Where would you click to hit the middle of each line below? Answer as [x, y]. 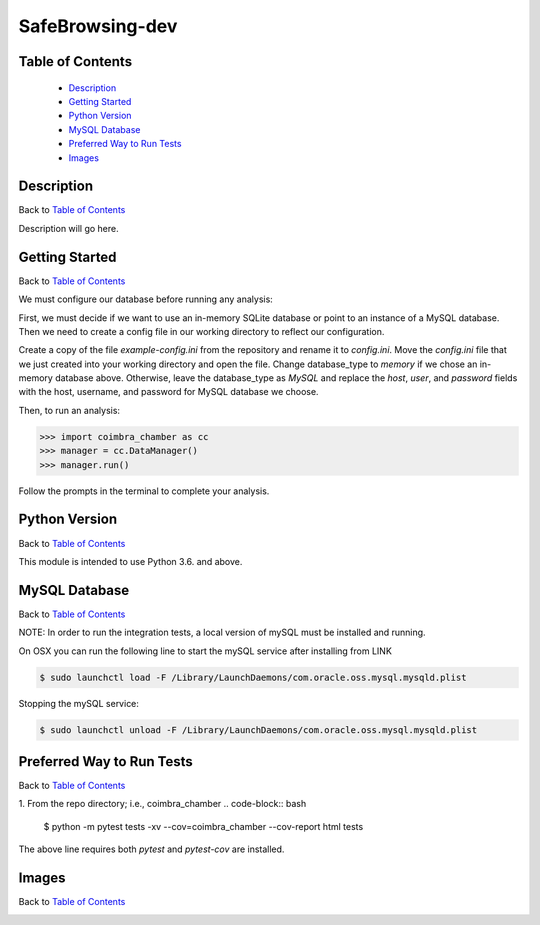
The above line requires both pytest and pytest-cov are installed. [151, 849]
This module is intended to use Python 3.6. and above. [130, 561]
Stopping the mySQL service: [79, 703]
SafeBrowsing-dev [98, 26]
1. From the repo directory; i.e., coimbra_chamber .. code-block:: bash [162, 804]
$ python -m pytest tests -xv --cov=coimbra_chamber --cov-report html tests [203, 826]
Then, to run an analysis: [69, 410]
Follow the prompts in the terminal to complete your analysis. [144, 491]
